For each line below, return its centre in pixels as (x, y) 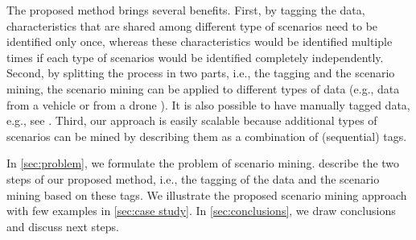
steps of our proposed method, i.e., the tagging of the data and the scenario (193, 178)
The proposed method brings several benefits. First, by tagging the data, (186, 10)
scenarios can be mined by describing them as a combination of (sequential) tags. (207, 136)
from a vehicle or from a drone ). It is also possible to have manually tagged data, (208, 104)
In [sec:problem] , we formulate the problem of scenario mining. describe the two (203, 163)
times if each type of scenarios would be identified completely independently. (195, 57)
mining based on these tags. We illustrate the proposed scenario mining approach (207, 194)
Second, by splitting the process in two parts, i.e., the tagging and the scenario (201, 73)
